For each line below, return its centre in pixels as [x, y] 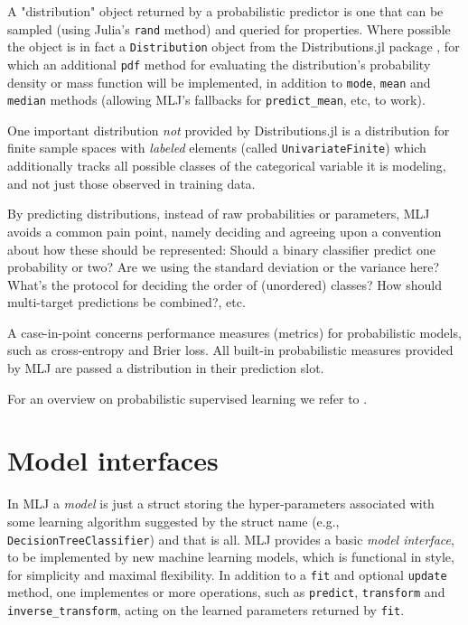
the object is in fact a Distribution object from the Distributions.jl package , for [234, 47]
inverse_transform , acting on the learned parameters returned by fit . [206, 610]
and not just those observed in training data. [131, 183]
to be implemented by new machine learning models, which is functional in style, [231, 557]
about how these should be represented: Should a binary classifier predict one [221, 249]
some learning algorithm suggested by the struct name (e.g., [173, 521]
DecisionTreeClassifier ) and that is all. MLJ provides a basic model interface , [231, 539]
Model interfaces [113, 460]
